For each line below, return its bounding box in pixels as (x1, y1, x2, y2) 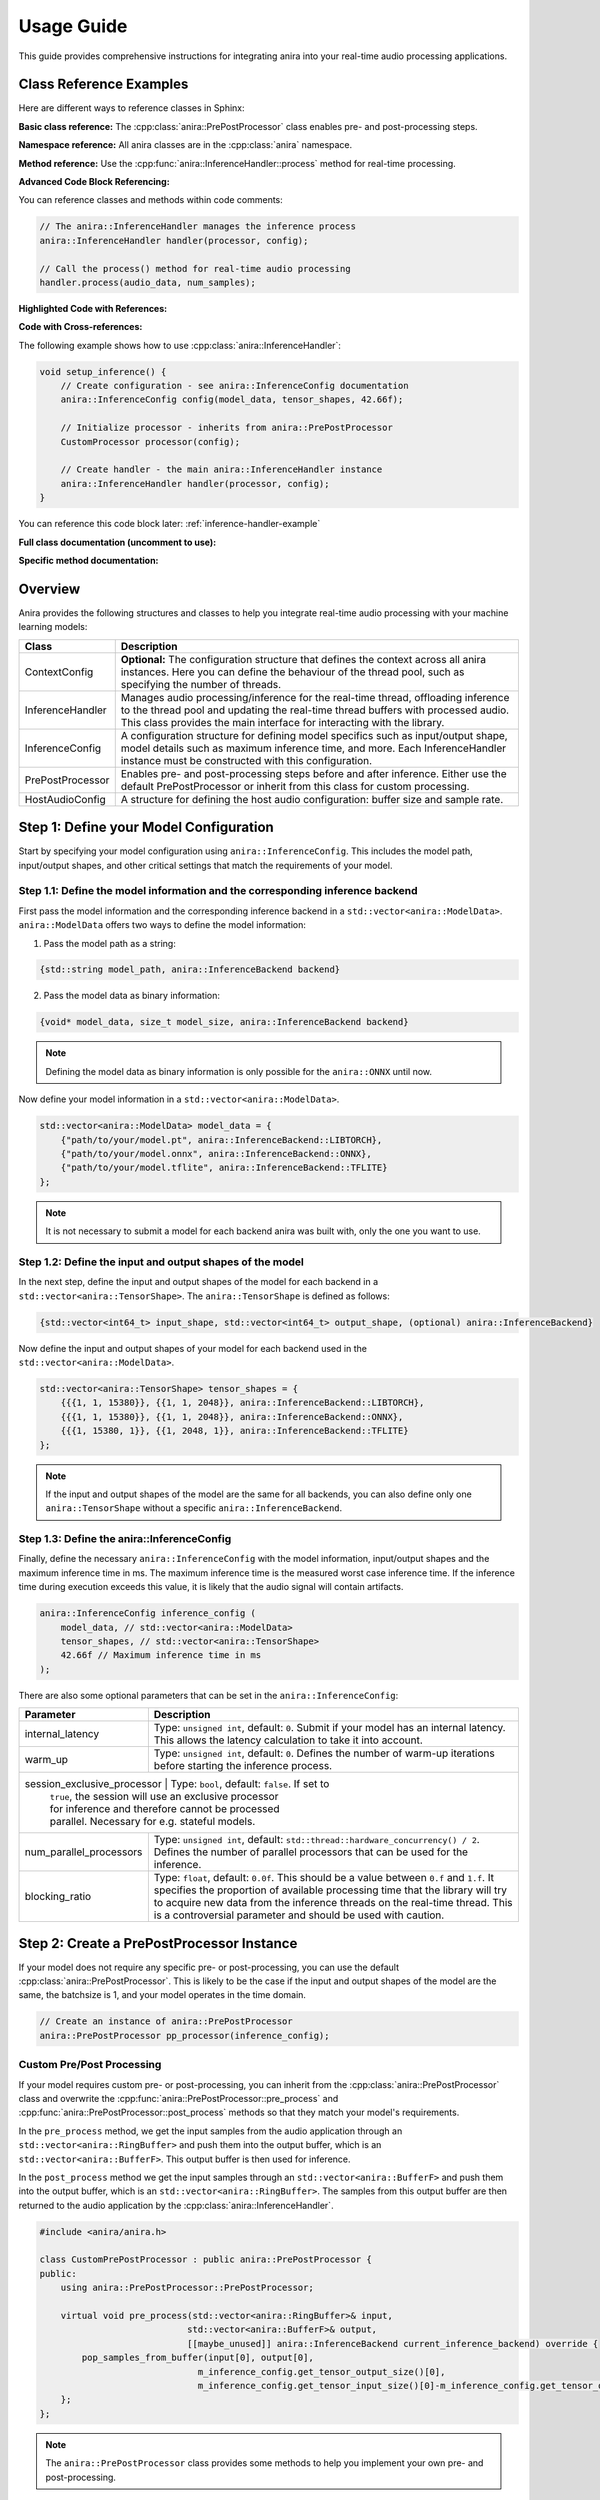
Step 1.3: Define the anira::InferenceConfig (18, 1532, 232, 1546)
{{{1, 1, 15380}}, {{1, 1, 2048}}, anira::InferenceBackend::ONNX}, (60, 1411, 404, 1422)
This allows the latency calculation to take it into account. (153, 1733, 424, 1747)
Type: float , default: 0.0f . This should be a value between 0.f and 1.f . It (153, 1871, 495, 1885)
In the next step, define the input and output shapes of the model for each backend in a (18, 1276, 379, 1288)
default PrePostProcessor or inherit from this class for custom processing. (120, 779, 470, 793)
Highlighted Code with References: (18, 302, 168, 314)
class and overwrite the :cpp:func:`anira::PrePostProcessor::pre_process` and (18, 2092, 339, 2104)
